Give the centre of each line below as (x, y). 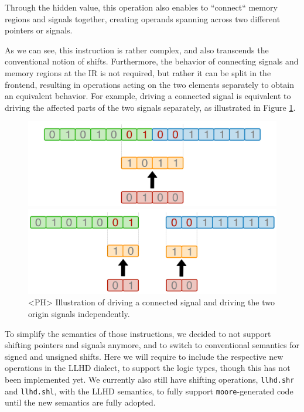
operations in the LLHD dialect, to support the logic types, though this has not (148, 368)
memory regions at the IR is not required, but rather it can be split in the (138, 72)
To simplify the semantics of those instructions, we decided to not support (138, 333)
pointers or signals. (39, 30)
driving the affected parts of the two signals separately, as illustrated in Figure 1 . (150, 107)
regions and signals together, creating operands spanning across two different (143, 18)
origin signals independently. (79, 313)
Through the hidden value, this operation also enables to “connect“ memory (141, 7)
